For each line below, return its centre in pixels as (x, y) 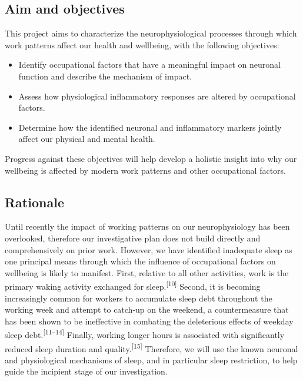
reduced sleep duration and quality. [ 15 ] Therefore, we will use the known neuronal (151, 347)
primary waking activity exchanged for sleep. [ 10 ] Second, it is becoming (133, 285)
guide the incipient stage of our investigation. (86, 371)
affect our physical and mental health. (87, 139)
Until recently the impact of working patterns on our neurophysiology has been (147, 226)
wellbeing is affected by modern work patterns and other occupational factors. (145, 170)
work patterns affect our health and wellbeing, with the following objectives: (142, 44)
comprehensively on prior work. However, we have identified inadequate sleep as (149, 249)
